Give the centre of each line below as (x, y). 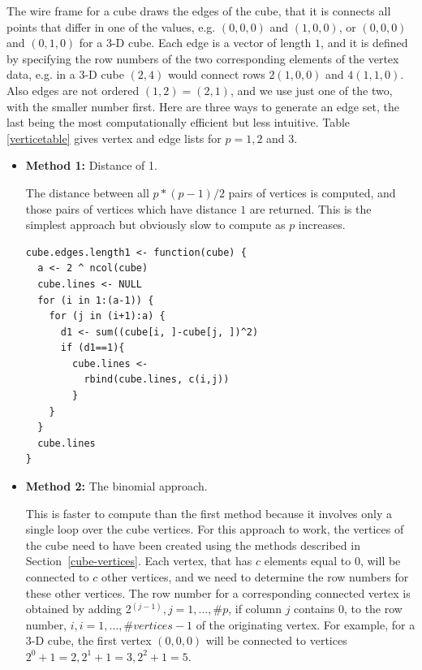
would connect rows (216, 74)
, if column (255, 609)
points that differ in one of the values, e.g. (111, 26)
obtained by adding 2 (78, 609)
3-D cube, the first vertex (88, 640)
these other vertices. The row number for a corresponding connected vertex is (218, 592)
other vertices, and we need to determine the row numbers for (255, 577)
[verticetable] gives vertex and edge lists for (114, 138)
